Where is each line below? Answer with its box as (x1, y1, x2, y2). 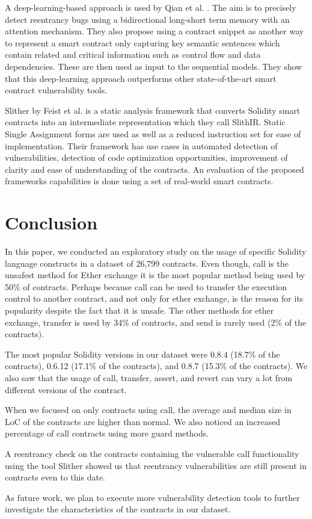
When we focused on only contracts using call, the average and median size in (5, 403, 292, 416)
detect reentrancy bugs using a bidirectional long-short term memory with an (5, 13, 290, 25)
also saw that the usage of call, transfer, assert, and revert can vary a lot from (5, 371, 293, 384)
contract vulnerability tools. (5, 84, 108, 96)
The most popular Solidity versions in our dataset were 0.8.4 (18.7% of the (5, 347, 280, 360)
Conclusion (5, 210, 98, 235)
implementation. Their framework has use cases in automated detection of (5, 139, 278, 152)
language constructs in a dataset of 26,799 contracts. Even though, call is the (5, 256, 289, 269)
